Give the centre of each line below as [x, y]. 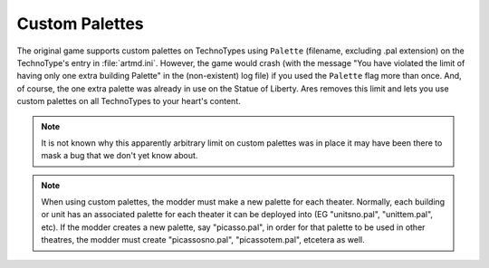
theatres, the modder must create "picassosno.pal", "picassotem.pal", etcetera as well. [203, 240]
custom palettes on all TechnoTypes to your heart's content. [129, 101]
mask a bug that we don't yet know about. [120, 156]
